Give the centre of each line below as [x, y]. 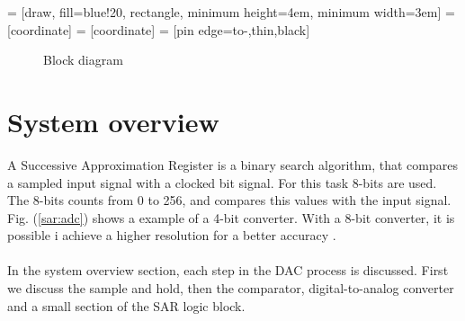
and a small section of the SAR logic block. [126, 305]
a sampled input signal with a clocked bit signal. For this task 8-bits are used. [222, 182]
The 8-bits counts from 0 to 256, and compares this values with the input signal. [229, 200]
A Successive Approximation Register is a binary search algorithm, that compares [232, 164]
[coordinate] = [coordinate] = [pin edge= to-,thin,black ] [159, 29]
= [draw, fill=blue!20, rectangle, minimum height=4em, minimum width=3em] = [231, 12]
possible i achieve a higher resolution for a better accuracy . [172, 235]
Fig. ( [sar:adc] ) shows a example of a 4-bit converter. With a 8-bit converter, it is [231, 217]
